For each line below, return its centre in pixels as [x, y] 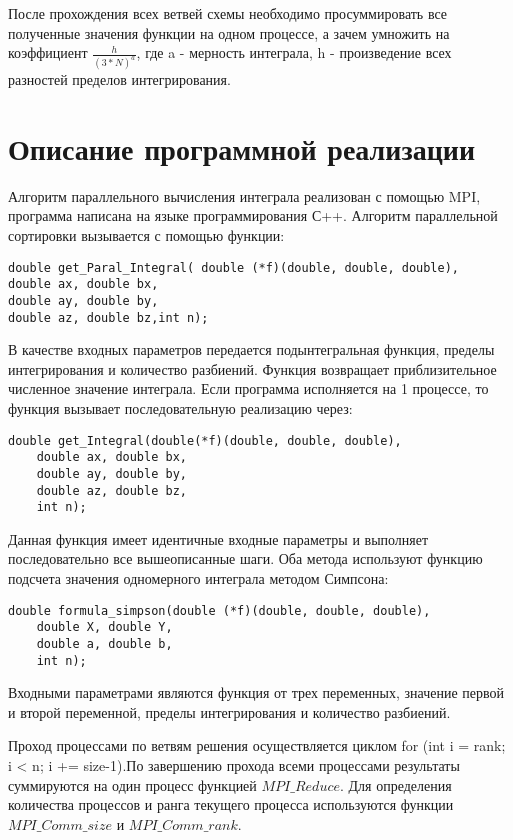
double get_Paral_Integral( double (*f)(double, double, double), [234, 267]
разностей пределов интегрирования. [119, 79]
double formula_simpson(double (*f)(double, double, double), [219, 610]
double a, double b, [104, 643]
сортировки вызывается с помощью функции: [146, 234]
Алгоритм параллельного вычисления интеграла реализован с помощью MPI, [244, 195]
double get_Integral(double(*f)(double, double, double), [205, 440]
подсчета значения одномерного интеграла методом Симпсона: [198, 578]
